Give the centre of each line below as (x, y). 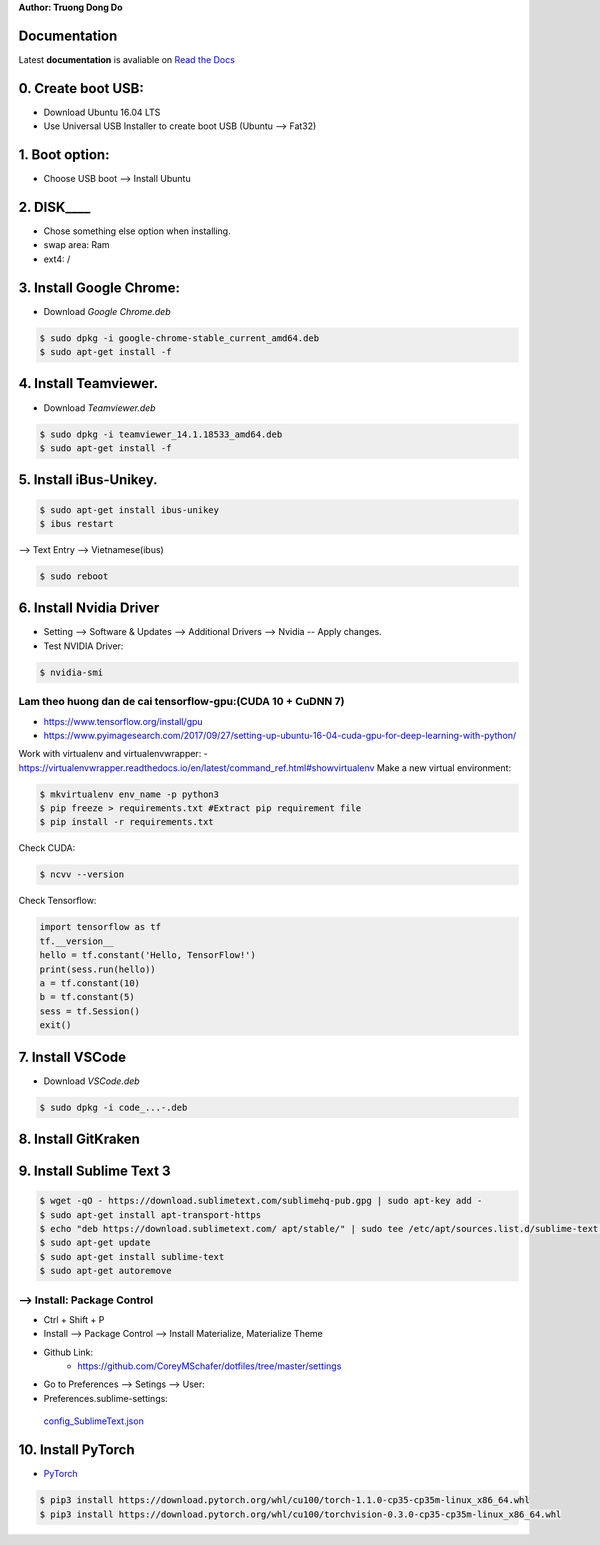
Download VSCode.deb (91, 1081)
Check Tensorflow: (57, 901)
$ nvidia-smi (71, 672)
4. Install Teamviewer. (88, 383)
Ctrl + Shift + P (74, 1319)
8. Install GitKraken (79, 1139)
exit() (55, 1025)
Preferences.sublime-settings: (106, 1398)
